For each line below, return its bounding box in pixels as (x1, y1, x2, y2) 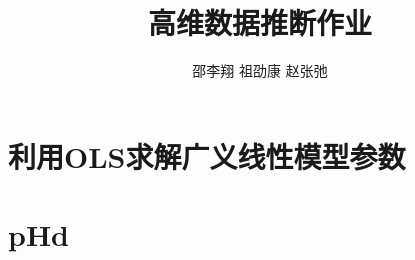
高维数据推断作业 (147, 2, 372, 43)
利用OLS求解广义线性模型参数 (8, 135, 406, 176)
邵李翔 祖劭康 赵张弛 (192, 60, 328, 81)
